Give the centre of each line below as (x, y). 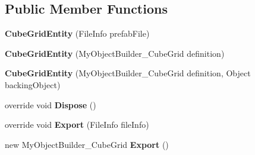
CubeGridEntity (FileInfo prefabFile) (77, 33)
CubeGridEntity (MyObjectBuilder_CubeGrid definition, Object (128, 73)
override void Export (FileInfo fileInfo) (77, 125)
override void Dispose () (51, 104)
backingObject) (33, 84)
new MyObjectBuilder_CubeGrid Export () (87, 144)
